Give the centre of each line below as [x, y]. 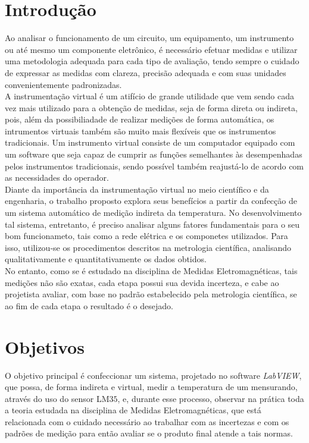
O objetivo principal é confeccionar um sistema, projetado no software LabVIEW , [153, 375]
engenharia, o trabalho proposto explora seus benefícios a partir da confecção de [151, 201]
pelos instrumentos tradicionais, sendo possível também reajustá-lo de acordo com [154, 166]
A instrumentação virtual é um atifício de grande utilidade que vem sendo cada [149, 96]
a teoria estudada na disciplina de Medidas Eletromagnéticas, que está [133, 410]
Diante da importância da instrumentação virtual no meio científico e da [137, 189]
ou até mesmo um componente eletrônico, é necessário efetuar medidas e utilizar [151, 49]
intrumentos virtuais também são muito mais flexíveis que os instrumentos [141, 131]
